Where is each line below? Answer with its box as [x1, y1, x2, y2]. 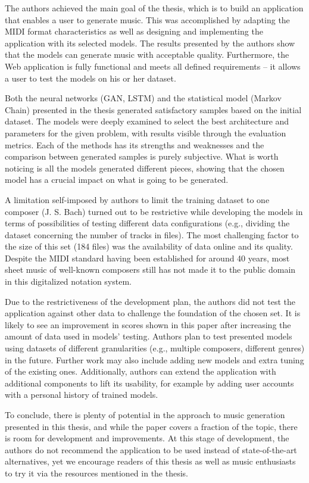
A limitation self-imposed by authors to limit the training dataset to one [5, 193, 270, 205]
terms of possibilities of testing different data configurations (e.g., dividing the [5, 217, 290, 229]
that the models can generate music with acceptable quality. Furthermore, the [5, 48, 289, 61]
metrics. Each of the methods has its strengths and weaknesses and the [5, 138, 264, 151]
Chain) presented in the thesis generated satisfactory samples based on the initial [5, 103, 302, 116]
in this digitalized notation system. [5, 275, 132, 288]
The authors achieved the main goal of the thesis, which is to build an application [5, 2, 304, 14]
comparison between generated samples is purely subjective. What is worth [5, 150, 279, 163]
